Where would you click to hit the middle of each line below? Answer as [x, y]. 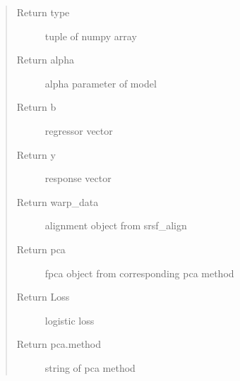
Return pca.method [59, 344]
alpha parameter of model [101, 83]
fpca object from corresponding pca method [139, 273]
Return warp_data [58, 201]
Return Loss [43, 297]
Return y [36, 154]
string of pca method [90, 367]
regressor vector [79, 130]
